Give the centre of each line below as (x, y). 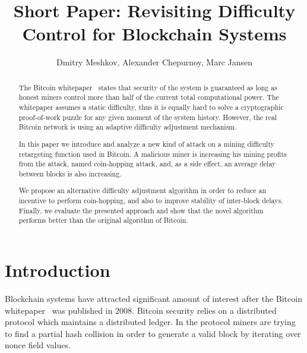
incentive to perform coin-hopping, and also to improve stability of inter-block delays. (151, 201)
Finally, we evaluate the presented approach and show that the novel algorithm (141, 210)
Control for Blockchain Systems (154, 34)
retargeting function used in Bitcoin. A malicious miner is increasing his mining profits (153, 154)
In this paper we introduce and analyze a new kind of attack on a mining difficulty (146, 144)
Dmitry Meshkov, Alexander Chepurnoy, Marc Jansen (154, 62)
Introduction (58, 270)
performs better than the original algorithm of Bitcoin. (103, 220)
